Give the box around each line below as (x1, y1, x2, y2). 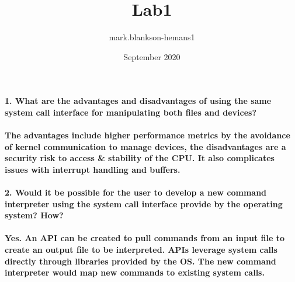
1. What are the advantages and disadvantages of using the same (5, 95, 272, 107)
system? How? (5, 209, 64, 221)
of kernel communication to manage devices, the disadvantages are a (5, 140, 286, 152)
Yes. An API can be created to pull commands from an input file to (5, 232, 285, 244)
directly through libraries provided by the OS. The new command (5, 255, 276, 267)
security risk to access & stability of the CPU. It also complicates (5, 152, 275, 164)
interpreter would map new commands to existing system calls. (5, 266, 265, 278)
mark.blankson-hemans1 (109, 31, 195, 43)
